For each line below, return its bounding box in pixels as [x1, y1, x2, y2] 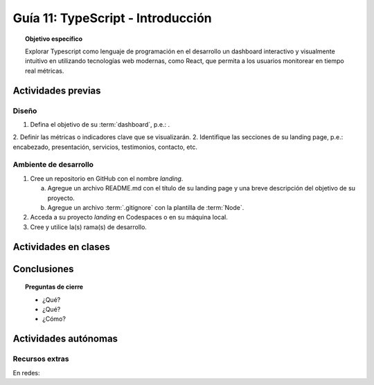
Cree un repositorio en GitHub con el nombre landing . [30, 174, 184, 183]
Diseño [12, 106, 37, 116]
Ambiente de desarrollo [12, 160, 93, 170]
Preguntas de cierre [25, 283, 83, 291]
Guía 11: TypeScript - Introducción [12, 10, 213, 26]
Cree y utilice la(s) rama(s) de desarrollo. [30, 222, 147, 231]
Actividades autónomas [12, 333, 118, 345]
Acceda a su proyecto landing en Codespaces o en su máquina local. [30, 213, 229, 222]
